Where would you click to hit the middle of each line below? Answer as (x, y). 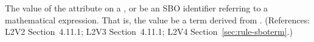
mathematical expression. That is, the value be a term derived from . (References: (158, 19)
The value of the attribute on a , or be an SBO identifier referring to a (137, 8)
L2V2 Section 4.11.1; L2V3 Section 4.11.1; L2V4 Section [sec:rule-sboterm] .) (149, 31)
